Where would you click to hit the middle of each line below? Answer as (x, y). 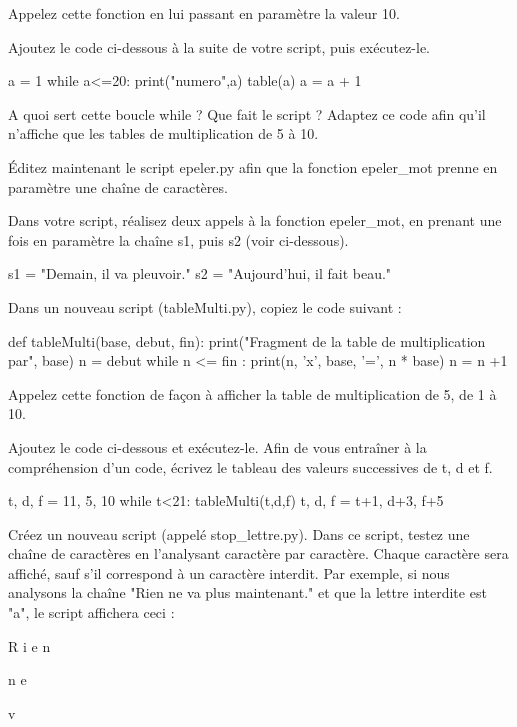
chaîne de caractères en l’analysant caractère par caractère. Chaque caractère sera (258, 553)
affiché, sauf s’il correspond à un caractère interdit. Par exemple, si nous (229, 572)
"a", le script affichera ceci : (91, 612)
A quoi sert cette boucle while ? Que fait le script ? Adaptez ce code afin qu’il (247, 113)
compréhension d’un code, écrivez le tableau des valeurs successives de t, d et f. (250, 466)
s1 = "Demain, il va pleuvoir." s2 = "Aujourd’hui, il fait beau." (200, 273)
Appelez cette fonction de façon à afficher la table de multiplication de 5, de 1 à (252, 393)
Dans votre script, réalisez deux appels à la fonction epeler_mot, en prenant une (255, 220)
